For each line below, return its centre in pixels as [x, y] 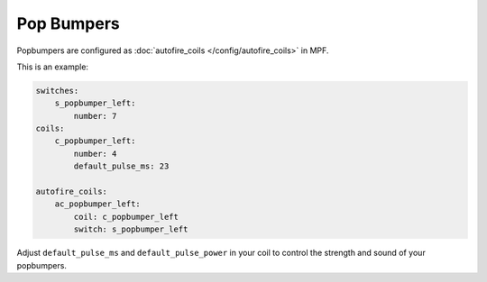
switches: [57, 91]
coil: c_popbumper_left [126, 217]
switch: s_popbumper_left [131, 229]
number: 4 [95, 154]
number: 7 [95, 116]
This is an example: [53, 67]
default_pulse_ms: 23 [121, 166]
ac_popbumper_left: [98, 204]
